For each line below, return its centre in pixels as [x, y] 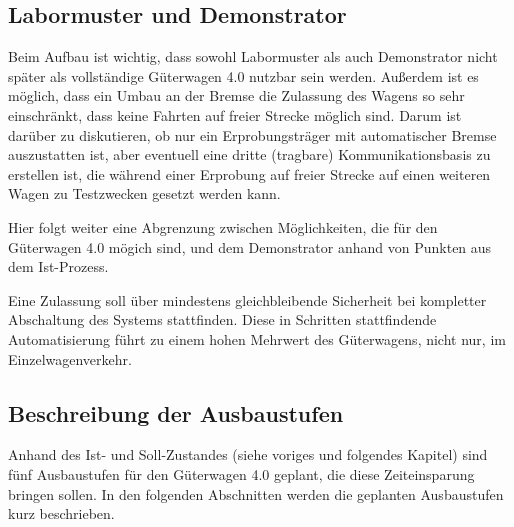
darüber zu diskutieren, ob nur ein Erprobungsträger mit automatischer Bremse [252, 134]
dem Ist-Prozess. [58, 266]
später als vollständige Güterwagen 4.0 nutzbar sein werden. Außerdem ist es [243, 75]
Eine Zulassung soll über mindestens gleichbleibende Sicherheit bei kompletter [247, 299]
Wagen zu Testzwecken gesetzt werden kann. [144, 193]
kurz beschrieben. [61, 513]
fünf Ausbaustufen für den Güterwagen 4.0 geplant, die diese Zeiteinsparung [241, 473]
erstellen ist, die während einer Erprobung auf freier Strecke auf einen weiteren [249, 173]
